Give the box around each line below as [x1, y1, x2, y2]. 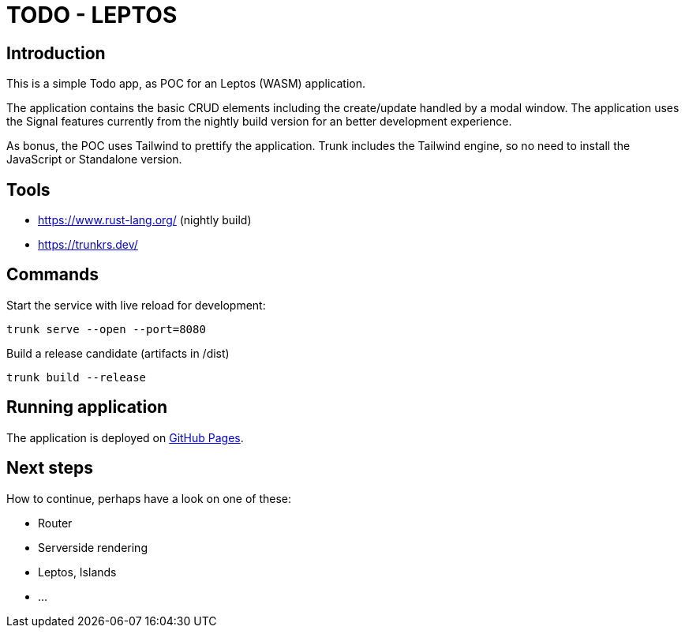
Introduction [6, 43, 106, 63]
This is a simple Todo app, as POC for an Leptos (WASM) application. [6, 77, 366, 91]
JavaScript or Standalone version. [6, 152, 182, 167]
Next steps [6, 458, 93, 478]
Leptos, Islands [38, 565, 117, 579]
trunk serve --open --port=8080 [6, 322, 206, 336]
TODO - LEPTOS [6, 2, 178, 28]
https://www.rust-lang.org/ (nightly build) [38, 213, 252, 227]
